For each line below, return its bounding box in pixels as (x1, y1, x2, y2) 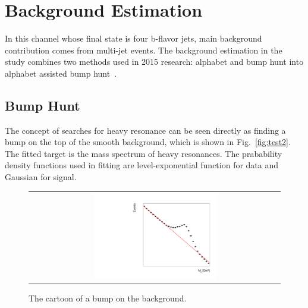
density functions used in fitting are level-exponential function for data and (5, 159, 279, 171)
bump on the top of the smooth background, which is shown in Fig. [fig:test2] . (5, 136, 291, 148)
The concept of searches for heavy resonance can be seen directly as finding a (5, 124, 286, 136)
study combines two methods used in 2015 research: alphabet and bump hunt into (5, 55, 304, 68)
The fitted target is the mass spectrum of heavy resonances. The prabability (5, 147, 282, 159)
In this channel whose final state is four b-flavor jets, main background (5, 32, 262, 45)
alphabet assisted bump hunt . (5, 67, 117, 79)
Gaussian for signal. (5, 171, 77, 183)
